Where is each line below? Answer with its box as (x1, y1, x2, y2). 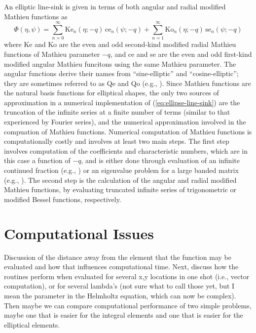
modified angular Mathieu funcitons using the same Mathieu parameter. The (4, 58, 236, 69)
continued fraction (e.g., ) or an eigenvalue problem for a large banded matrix (4, 165, 239, 175)
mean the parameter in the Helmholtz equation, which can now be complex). (4, 290, 236, 300)
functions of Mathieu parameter (4, 48, 100, 59)
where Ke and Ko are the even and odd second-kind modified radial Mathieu (4, 39, 236, 49)
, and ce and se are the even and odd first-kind (110, 48, 252, 59)
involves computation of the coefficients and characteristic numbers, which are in (4, 145, 248, 156)
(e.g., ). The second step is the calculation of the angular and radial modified (4, 174, 237, 185)
